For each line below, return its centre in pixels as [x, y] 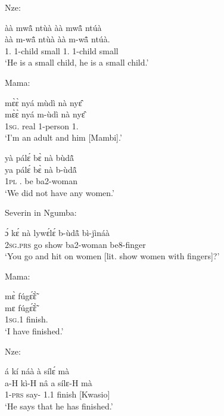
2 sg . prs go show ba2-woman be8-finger [75, 244]
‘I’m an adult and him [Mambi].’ [63, 137]
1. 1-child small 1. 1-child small [62, 50]
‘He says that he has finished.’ [59, 406]
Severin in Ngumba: [41, 212]
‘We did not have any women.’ [60, 192]
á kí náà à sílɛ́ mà [37, 371]
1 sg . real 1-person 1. [42, 125]
